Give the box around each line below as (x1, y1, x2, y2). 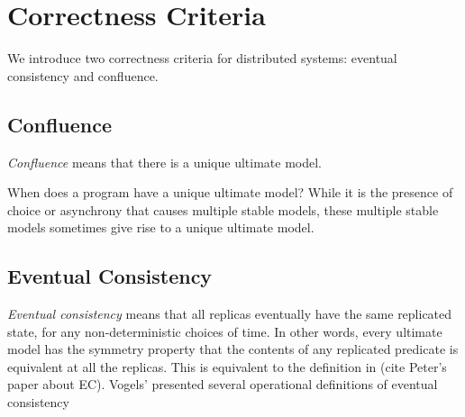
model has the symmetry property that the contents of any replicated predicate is (7, 340, 459, 358)
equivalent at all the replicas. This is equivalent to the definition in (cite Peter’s (7, 357, 447, 376)
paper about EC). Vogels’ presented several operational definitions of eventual (7, 375, 438, 394)
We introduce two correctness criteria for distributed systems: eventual (7, 49, 397, 68)
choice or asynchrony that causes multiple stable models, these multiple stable (7, 200, 439, 219)
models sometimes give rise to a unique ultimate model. (7, 218, 315, 237)
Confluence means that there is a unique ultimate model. (7, 152, 323, 171)
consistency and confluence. (7, 66, 159, 85)
